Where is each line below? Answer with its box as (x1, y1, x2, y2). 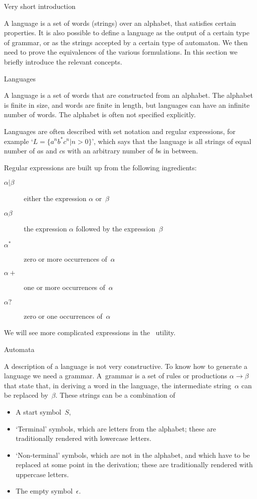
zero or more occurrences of (24, 253, 107, 264)
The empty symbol (15, 486, 73, 496)
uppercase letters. (15, 469, 69, 479)
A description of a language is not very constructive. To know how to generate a (4, 360, 248, 371)
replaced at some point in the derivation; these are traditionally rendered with (15, 459, 253, 470)
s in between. (158, 145, 198, 156)
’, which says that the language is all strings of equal (92, 136, 252, 146)
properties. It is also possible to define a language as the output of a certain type (4, 27, 250, 38)
